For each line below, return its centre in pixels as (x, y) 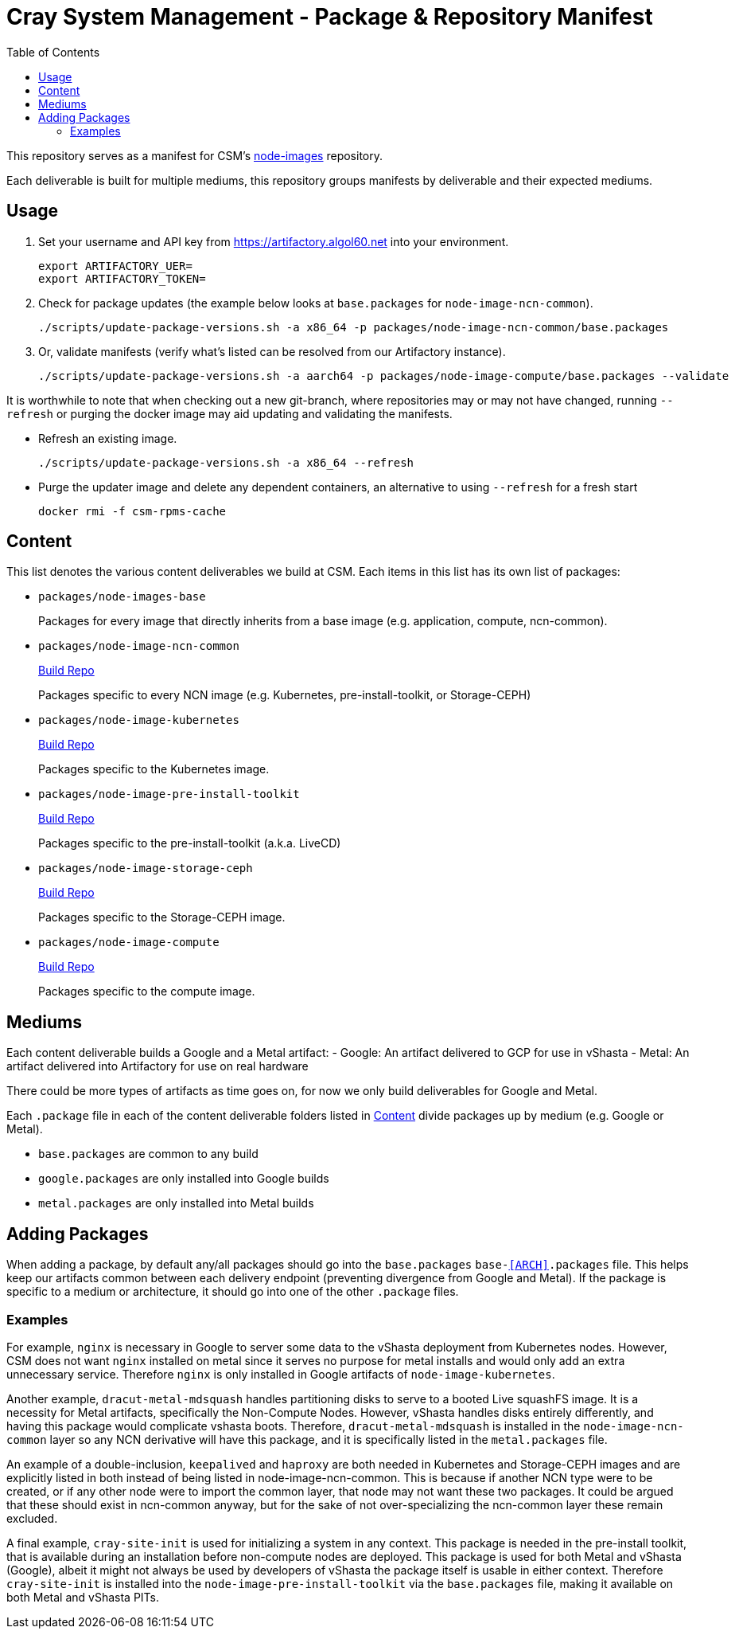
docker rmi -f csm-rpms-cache (132, 511)
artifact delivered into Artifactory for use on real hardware (157, 1066)
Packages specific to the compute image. (147, 992)
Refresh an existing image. (108, 438)
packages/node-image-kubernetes (139, 720)
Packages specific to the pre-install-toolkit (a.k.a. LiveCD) (190, 843)
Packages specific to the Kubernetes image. (154, 769)
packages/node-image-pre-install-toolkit (169, 794)
